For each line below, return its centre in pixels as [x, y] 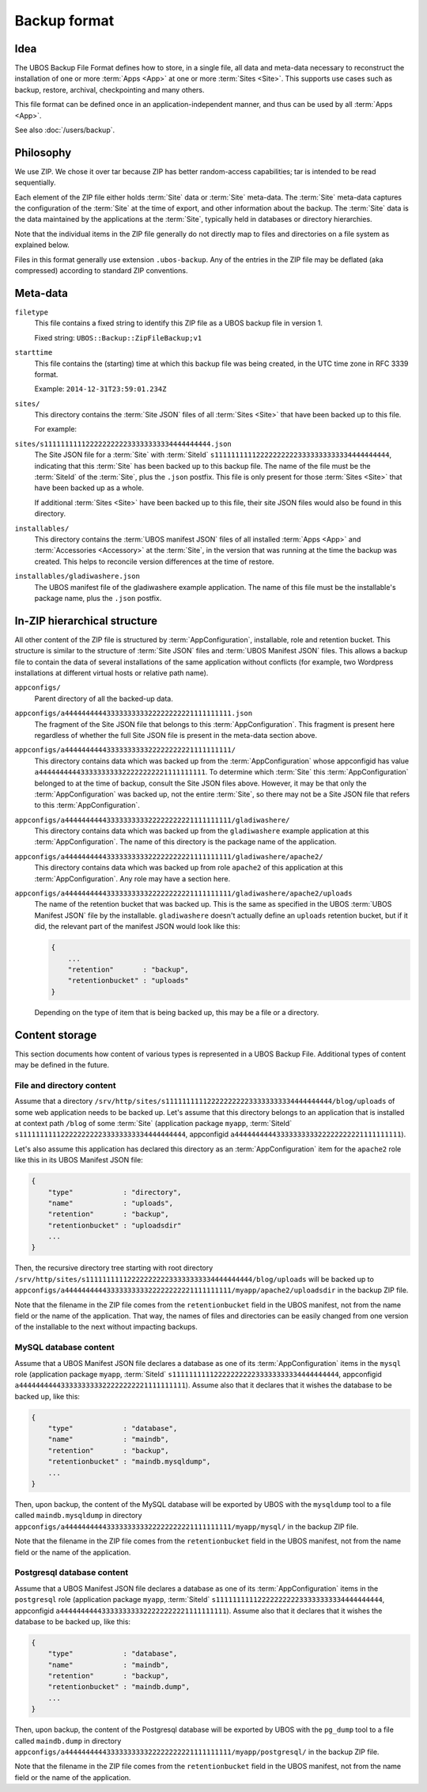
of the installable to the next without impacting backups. [106, 1327]
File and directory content [65, 1085]
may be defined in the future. [62, 1065]
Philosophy [43, 152]
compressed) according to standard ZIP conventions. [101, 271]
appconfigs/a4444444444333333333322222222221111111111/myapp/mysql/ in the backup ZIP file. [187, 1526]
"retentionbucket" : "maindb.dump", [119, 1687]
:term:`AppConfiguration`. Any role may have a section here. [132, 878]
